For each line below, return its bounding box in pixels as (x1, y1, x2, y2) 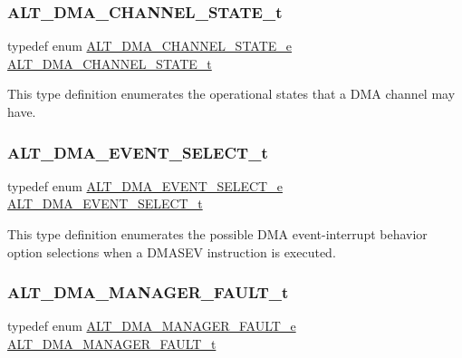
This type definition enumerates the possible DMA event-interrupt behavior (7, 225, 428, 243)
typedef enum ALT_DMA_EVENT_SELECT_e (7, 176, 283, 195)
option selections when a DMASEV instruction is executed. (7, 242, 336, 261)
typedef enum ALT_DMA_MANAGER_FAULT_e (7, 316, 296, 335)
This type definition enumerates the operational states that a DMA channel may (7, 84, 456, 103)
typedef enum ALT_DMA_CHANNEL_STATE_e (7, 36, 293, 55)
